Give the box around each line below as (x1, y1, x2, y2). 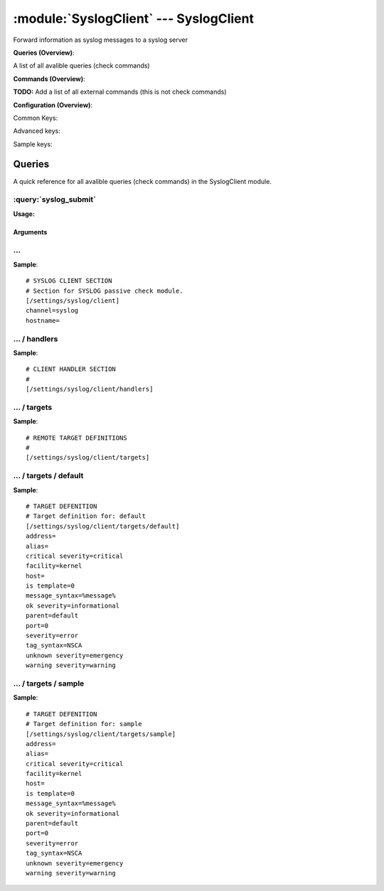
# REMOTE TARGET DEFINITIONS (26, 433, 127, 442)
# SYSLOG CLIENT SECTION (26, 277, 112, 285)
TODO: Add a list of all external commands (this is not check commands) (13, 87, 227, 96)
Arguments (13, 227, 48, 236)
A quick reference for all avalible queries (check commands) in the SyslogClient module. (13, 177, 272, 185)
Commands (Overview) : (13, 75, 85, 83)
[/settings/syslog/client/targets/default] (26, 522, 180, 530)
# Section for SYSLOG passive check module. (26, 286, 184, 295)
